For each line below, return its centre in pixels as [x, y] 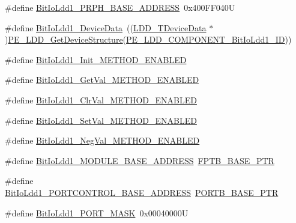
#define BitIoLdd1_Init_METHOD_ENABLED [96, 59]
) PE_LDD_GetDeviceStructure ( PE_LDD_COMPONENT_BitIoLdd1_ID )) [148, 39]
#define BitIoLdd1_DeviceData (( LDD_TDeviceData [106, 27]
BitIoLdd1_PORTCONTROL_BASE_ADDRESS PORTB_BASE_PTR [142, 192]
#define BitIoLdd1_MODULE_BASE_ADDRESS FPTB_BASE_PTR [140, 160]
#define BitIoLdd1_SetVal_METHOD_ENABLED [101, 120]
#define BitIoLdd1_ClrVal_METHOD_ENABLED [101, 99]
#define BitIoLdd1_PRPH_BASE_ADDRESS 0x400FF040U [120, 7]
